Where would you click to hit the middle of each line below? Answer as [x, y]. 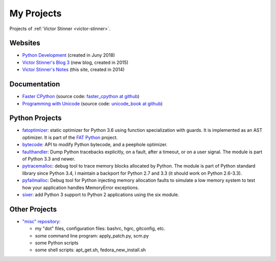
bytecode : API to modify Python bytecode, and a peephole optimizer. [95, 145]
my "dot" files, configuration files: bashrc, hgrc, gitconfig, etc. [100, 229]
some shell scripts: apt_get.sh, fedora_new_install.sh [90, 250]
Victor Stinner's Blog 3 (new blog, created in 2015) [75, 62]
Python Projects [36, 118]
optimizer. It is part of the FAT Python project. [70, 137]
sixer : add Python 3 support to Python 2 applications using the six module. [101, 195]
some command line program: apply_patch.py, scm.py [92, 235]
